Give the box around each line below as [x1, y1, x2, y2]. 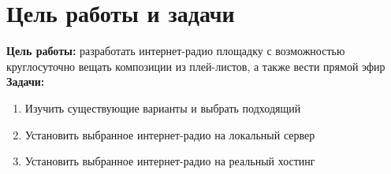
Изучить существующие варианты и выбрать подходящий [24, 99, 301, 116]
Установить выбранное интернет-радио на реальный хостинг [24, 153, 315, 169]
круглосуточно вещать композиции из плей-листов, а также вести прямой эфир [6, 57, 385, 74]
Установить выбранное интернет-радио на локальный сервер [24, 126, 315, 143]
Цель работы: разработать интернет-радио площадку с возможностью [6, 43, 345, 59]
